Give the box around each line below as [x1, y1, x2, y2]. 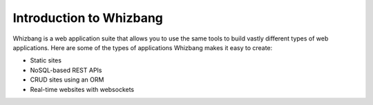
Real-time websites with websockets [30, 85, 135, 93]
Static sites [30, 56, 62, 65]
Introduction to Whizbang [12, 10, 164, 25]
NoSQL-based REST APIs [30, 66, 102, 74]
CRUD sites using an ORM [30, 75, 104, 84]
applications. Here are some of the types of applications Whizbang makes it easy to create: [12, 43, 273, 51]
